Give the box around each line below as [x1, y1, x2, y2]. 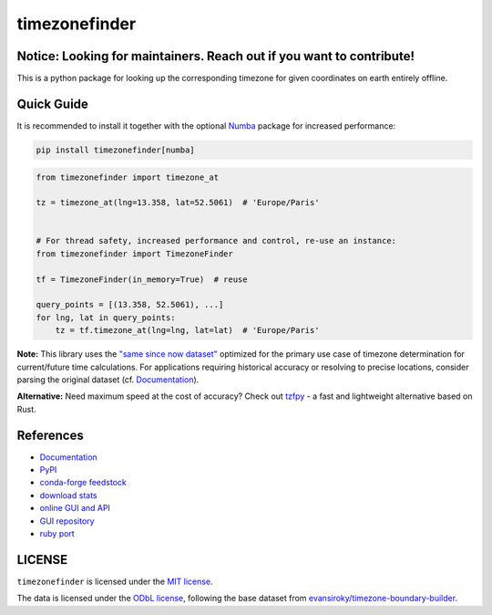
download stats [39, 489, 97, 501]
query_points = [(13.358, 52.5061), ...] [36, 299, 224, 310]
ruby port [39, 528, 75, 539]
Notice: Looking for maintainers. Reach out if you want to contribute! [16, 48, 415, 64]
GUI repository [39, 516, 95, 526]
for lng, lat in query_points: [36, 312, 177, 323]
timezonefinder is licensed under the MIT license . [16, 576, 213, 587]
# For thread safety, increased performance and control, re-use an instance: [36, 235, 396, 246]
